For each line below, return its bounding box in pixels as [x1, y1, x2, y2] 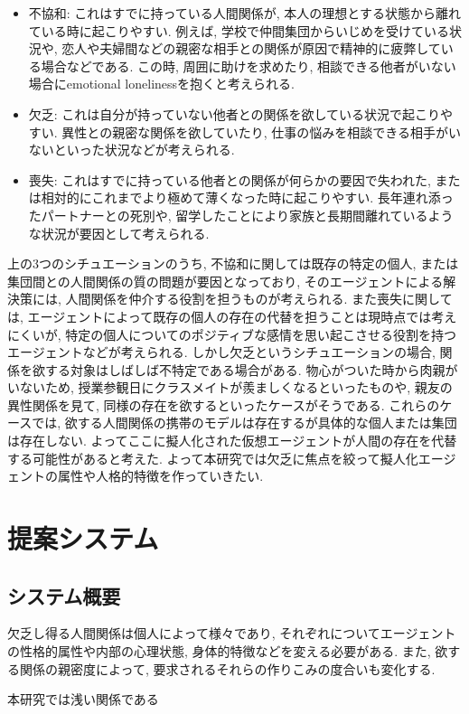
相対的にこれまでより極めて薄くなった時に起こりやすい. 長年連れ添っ [41, 188, 454, 207]
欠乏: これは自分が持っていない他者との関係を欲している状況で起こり [28, 104, 441, 123]
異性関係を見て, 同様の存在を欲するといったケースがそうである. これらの [7, 395, 440, 414]
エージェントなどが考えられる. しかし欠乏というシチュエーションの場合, [7, 343, 436, 362]
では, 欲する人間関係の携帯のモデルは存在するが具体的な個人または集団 [32, 413, 457, 432]
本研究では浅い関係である [7, 690, 159, 709]
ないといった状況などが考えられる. [28, 140, 235, 159]
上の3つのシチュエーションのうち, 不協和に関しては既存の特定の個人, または [7, 254, 459, 273]
